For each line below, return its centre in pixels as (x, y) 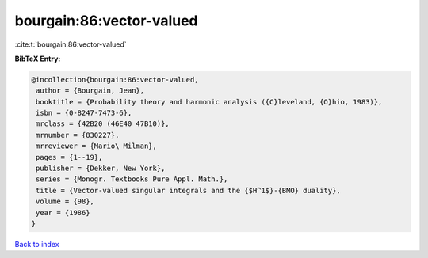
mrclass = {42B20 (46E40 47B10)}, (103, 124)
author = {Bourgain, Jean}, (90, 91)
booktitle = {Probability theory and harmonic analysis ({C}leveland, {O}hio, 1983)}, (209, 102)
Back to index (37, 244)
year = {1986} (63, 212)
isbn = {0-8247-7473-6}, (84, 113)
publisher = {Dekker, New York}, (101, 169)
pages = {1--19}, (69, 157)
